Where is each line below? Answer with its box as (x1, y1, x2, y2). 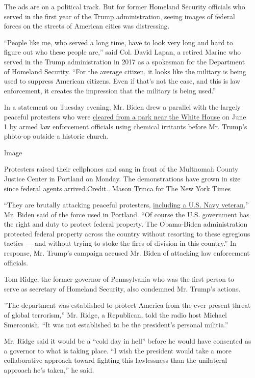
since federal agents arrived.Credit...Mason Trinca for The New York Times (4, 183, 231, 193)
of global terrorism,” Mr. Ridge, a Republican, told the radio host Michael (4, 310, 227, 320)
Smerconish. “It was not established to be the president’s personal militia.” (4, 319, 229, 329)
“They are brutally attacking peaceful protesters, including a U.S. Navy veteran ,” (4, 200, 249, 210)
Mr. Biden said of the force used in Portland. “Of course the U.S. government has (4, 209, 250, 219)
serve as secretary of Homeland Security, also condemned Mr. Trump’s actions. (4, 283, 241, 293)
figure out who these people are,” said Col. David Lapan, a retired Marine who (4, 47, 241, 57)
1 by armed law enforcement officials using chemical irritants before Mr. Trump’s (4, 121, 247, 131)
